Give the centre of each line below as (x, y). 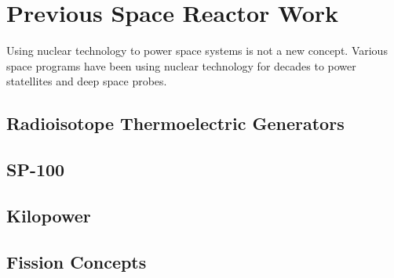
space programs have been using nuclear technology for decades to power (181, 65)
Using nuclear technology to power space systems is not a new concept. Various (197, 51)
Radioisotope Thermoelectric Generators (175, 123)
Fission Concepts (77, 261)
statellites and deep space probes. (87, 81)
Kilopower (49, 215)
